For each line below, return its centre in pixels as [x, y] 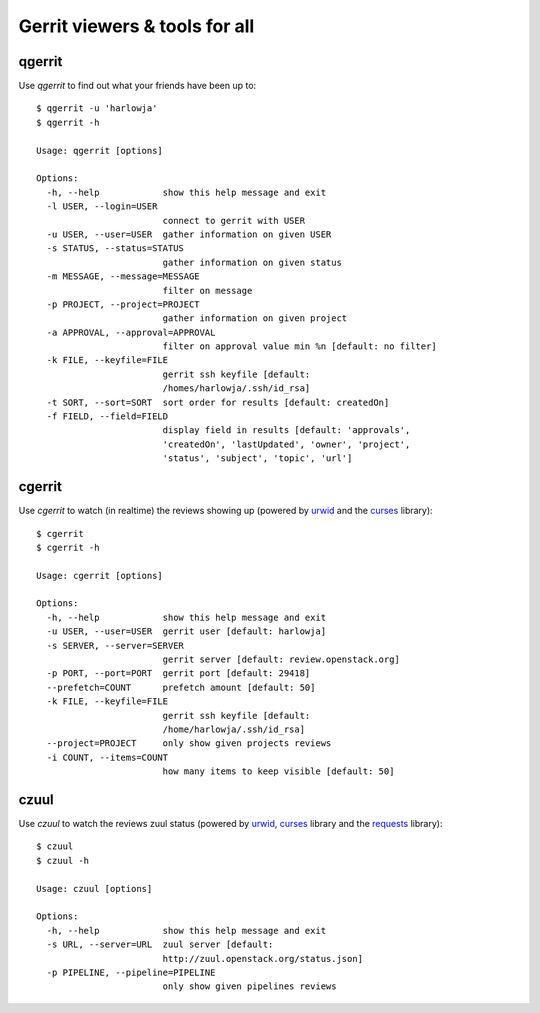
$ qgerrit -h [68, 122]
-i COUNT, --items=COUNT [107, 757]
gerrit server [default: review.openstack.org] [281, 659]
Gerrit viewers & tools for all [136, 26]
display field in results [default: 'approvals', [286, 430]
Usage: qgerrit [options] [100, 150]
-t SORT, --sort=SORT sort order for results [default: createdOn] [218, 402]
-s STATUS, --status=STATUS [115, 248]
